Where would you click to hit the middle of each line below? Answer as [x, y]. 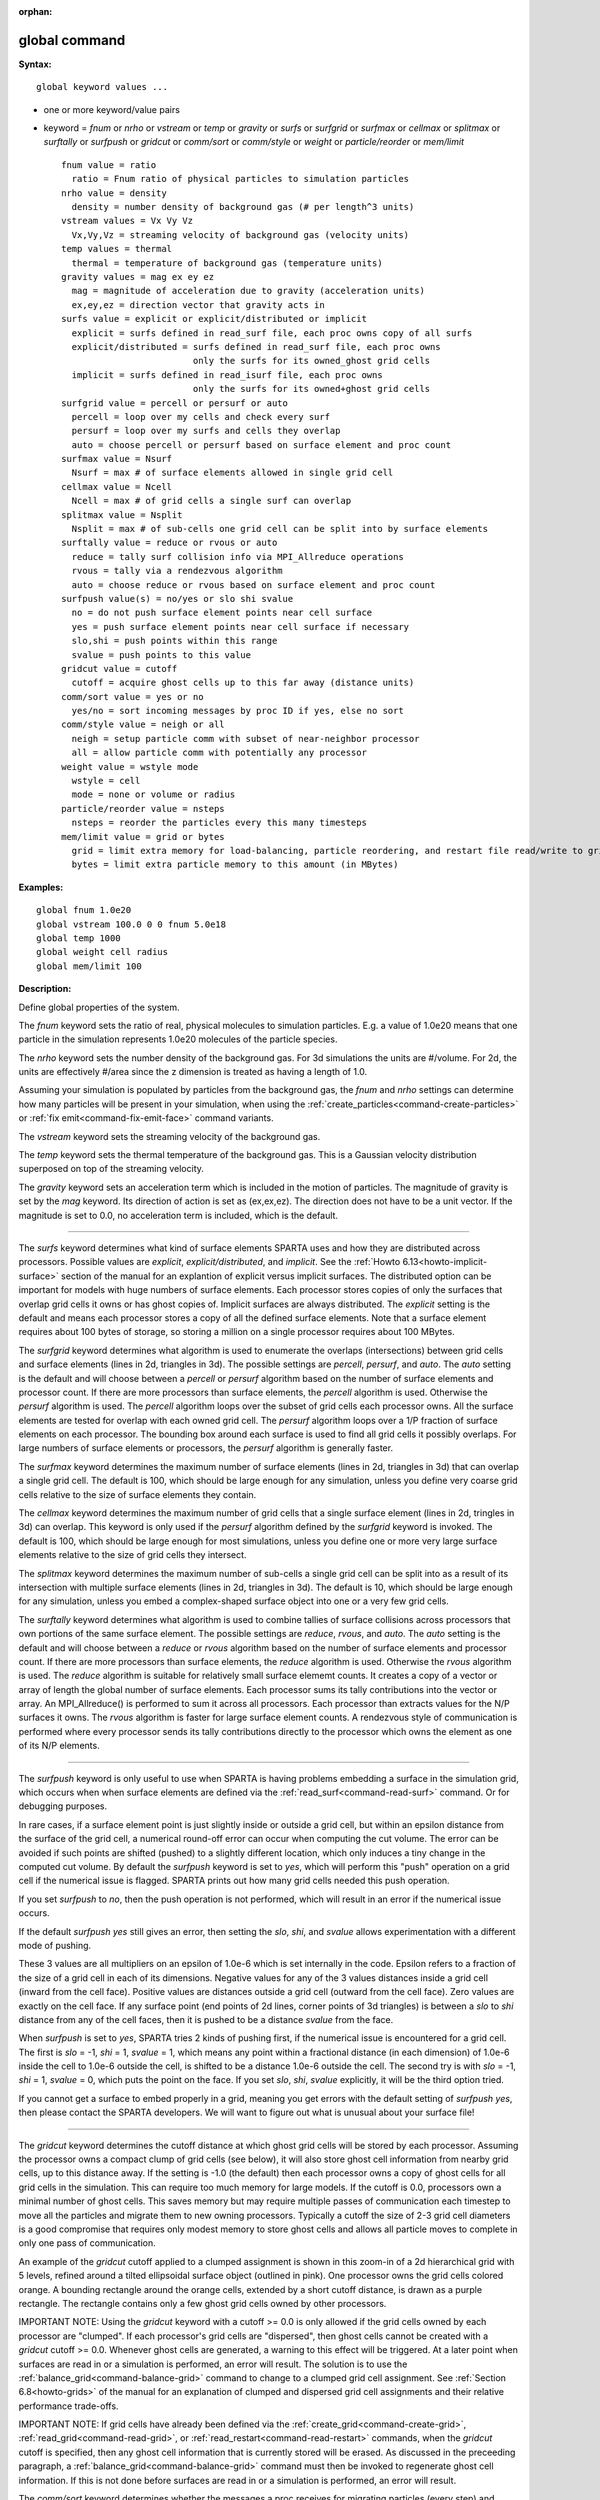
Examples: [41, 887]
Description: [45, 989]
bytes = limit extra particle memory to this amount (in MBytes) [235, 864]
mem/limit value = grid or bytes [143, 836]
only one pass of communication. [87, 2243]
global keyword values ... [102, 87]
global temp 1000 [78, 938]
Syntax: [35, 64]
